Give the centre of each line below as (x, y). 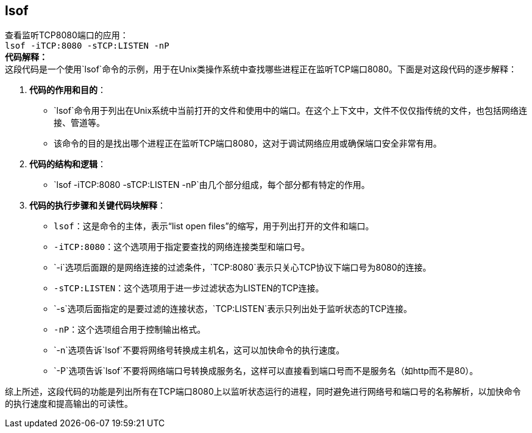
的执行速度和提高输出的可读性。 (69, 404)
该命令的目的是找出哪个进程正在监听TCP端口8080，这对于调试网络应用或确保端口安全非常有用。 (248, 144)
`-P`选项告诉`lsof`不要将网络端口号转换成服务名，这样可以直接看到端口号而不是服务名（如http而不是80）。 (266, 371)
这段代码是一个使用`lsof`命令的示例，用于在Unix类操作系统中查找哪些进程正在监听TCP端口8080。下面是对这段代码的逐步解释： (261, 69)
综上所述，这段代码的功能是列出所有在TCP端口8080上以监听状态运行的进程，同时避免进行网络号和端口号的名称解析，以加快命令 (263, 392)
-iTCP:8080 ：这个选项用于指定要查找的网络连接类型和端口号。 (182, 247)
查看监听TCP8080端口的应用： (67, 35)
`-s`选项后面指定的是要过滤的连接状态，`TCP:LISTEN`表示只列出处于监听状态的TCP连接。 (233, 309)
